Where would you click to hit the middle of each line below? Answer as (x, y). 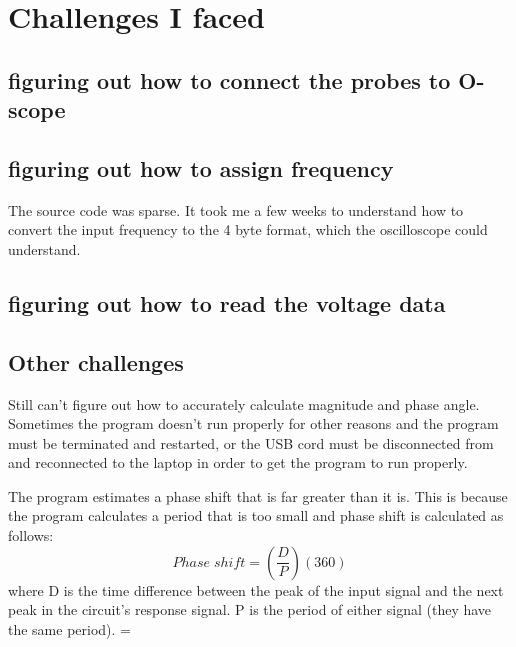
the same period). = (70, 628)
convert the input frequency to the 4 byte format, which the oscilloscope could (248, 229)
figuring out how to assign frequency (201, 167)
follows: (31, 535)
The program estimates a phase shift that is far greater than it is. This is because (258, 495)
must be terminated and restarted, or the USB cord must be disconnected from (251, 442)
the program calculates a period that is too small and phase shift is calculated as (256, 515)
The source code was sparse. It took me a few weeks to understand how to (236, 209)
